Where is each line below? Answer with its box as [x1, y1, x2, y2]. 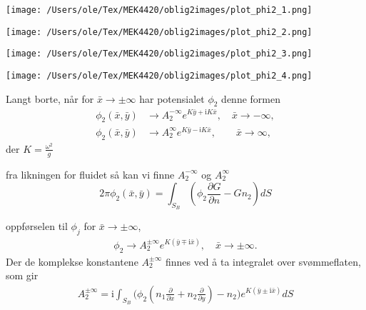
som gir [6, 268, 39, 283]
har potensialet [139, 91, 205, 106]
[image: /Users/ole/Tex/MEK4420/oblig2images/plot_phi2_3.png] [6, 49, 312, 59]
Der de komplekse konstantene [6, 254, 138, 269]
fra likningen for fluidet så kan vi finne [6, 166, 175, 181]
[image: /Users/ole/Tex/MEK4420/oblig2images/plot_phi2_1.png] [6, 5, 312, 15]
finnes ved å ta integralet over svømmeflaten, [165, 254, 361, 269]
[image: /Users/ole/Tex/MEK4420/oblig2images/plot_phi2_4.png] [6, 70, 312, 81]
